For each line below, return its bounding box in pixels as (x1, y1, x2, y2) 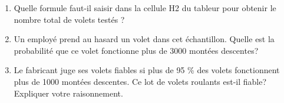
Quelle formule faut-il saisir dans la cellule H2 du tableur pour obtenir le (14, 2, 276, 13)
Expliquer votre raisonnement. (14, 87, 123, 99)
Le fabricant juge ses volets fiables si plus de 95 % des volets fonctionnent (14, 64, 280, 76)
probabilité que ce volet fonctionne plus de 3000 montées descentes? (14, 44, 259, 56)
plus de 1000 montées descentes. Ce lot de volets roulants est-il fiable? (14, 75, 267, 87)
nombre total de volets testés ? (14, 13, 125, 25)
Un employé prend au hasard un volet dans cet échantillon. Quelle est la (14, 33, 275, 45)
